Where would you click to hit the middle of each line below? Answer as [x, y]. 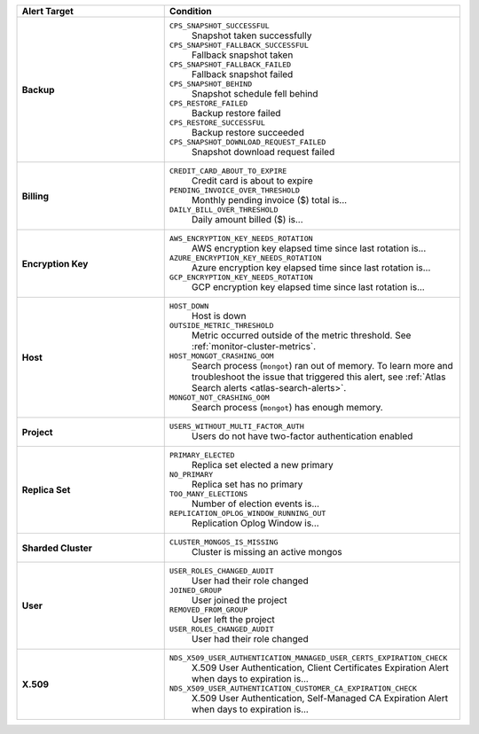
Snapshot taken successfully [251, 35]
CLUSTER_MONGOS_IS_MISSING [224, 542]
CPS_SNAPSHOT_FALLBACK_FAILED [230, 65]
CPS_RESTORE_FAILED [208, 103]
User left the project [233, 619]
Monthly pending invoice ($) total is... [269, 200]
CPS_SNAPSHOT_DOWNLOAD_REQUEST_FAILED [247, 142]
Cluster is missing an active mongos [267, 552]
